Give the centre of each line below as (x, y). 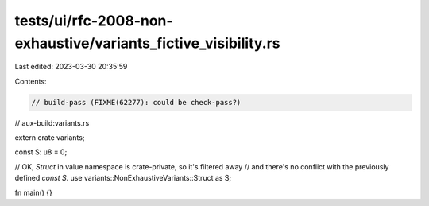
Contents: (31, 81)
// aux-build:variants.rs (52, 122)
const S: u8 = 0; (41, 152)
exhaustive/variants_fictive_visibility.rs (147, 43)
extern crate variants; (50, 138)
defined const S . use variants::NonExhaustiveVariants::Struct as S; (123, 178)
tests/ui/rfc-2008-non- (94, 21)
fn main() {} (34, 192)
